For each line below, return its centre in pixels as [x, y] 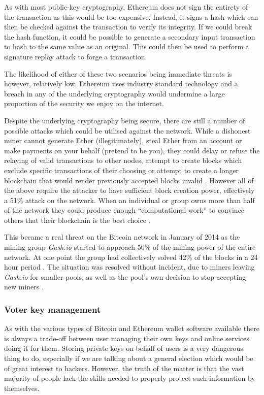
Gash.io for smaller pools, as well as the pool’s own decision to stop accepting [125, 276]
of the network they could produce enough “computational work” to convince [124, 210]
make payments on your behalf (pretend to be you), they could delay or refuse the [132, 150]
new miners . [24, 287]
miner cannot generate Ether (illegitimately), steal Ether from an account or [123, 140]
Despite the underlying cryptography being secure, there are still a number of [125, 120]
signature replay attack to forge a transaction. [76, 56]
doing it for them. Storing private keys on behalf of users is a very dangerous [124, 348]
